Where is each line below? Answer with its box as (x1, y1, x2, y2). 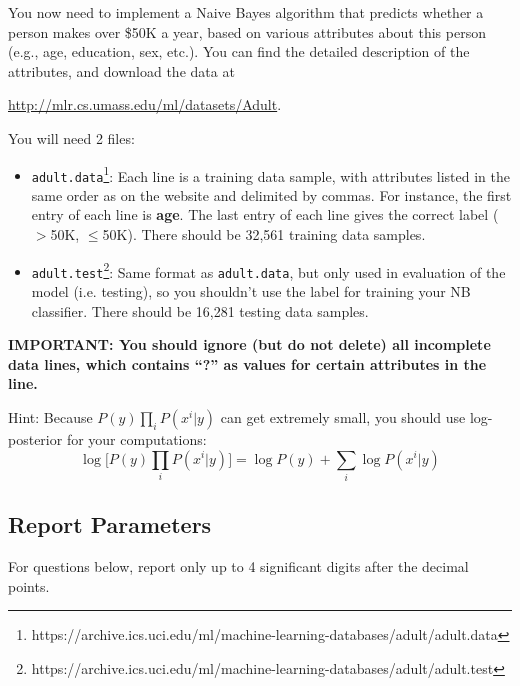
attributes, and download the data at (8, 60, 235, 81)
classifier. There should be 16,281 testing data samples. (31, 300, 369, 321)
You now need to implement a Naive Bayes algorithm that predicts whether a (8, 2, 484, 22)
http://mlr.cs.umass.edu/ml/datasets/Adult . (8, 94, 282, 115)
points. (8, 575, 50, 596)
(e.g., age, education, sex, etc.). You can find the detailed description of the (8, 41, 470, 62)
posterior (8, 428, 63, 449)
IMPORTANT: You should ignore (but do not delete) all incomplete (8, 334, 491, 355)
